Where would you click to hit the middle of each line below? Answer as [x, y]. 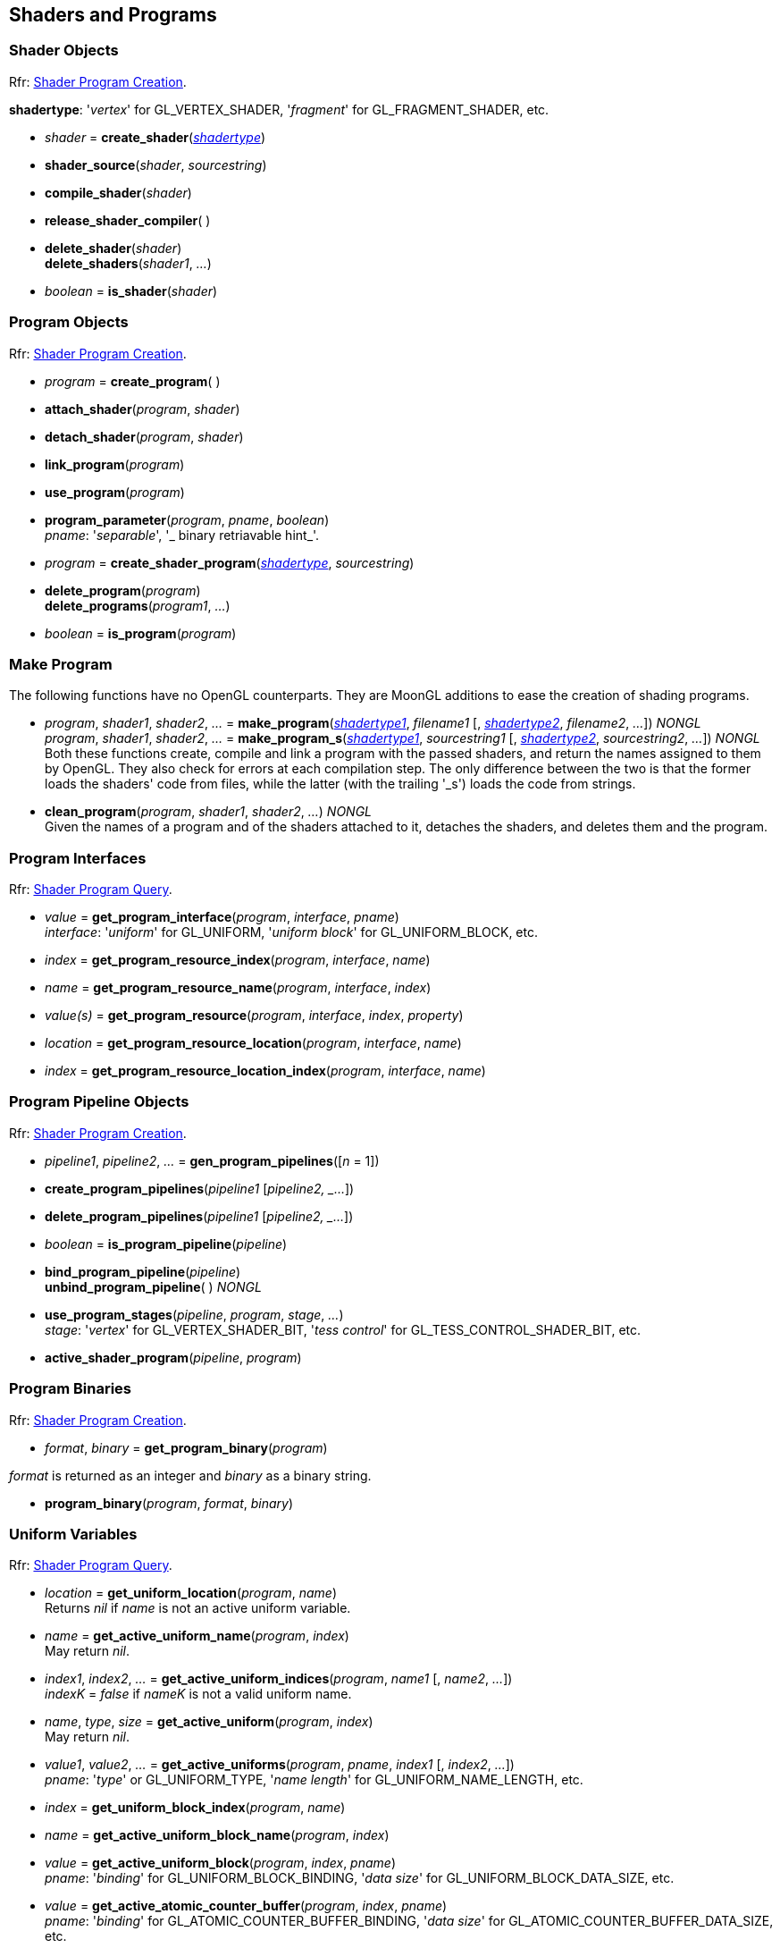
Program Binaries [70, 1389]
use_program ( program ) [115, 492]
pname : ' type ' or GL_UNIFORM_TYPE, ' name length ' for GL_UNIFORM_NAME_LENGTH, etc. [314, 1780]
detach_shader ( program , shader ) [144, 436]
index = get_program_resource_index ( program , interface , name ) [238, 960]
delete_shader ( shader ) [113, 248]
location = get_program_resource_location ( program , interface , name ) [253, 1043]
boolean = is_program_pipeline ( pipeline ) [166, 1244]
